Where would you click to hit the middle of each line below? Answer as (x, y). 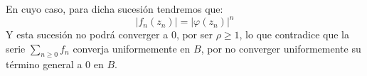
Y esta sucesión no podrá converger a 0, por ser (109, 34)
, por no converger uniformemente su (281, 48)
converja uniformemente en (132, 48)
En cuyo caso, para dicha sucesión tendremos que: (115, 9)
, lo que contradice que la (294, 34)
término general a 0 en (55, 64)
